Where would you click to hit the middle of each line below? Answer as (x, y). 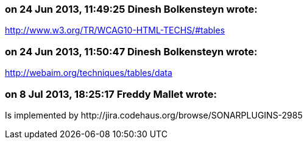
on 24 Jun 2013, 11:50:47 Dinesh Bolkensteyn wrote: (131, 51)
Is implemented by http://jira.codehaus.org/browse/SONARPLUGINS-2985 (154, 115)
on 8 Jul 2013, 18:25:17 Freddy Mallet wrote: (111, 94)
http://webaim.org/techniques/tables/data (89, 73)
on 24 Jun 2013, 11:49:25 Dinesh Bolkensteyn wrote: (131, 9)
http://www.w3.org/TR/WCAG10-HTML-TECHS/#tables (115, 30)
